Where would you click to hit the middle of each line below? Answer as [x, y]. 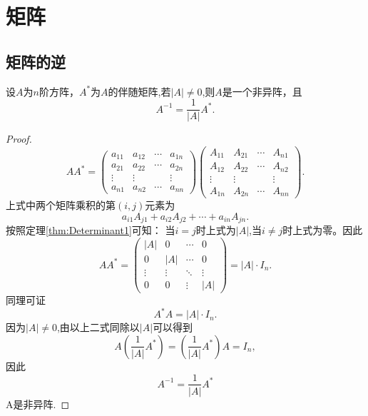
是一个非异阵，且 [262, 91]
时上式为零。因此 [323, 230]
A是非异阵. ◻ [38, 404]
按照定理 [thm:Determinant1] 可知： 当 [91, 230]
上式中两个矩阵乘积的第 [61, 205]
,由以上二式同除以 [98, 327]
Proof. [19, 139]
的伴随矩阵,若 [139, 91]
